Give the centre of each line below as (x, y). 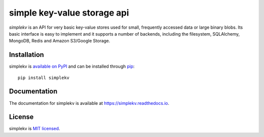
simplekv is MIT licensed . (35, 129)
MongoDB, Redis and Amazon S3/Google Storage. (60, 41)
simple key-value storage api (69, 13)
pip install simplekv (44, 78)
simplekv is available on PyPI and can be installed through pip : (72, 66)
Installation (26, 55)
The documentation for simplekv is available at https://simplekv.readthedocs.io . (89, 103)
